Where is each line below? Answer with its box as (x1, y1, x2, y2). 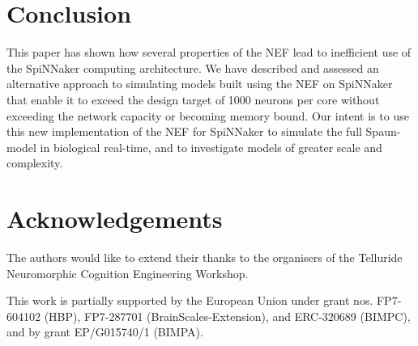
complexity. (6, 154, 63, 171)
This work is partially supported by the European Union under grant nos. (6, 292, 373, 309)
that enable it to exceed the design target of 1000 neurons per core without (6, 91, 380, 108)
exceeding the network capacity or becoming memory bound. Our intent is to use (6, 107, 409, 124)
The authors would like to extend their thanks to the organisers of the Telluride (6, 249, 403, 265)
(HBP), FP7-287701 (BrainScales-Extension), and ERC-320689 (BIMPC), (44, 307, 411, 324)
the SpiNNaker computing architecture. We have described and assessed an (6, 59, 379, 76)
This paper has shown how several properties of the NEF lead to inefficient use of (6, 44, 412, 61)
